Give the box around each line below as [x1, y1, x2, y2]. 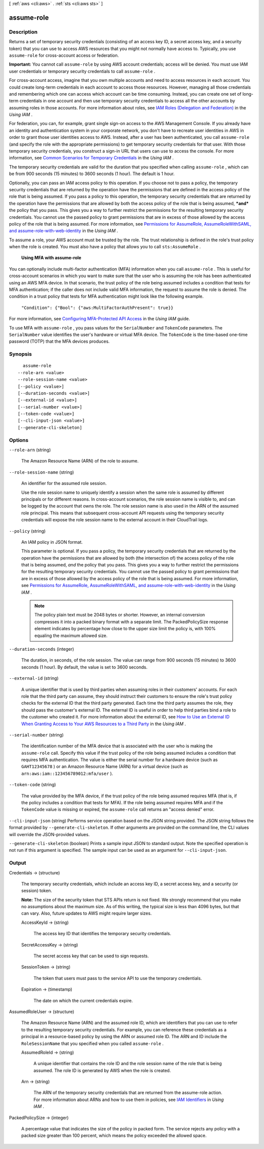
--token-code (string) [9, 782, 56, 788]
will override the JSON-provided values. [9, 831, 90, 837]
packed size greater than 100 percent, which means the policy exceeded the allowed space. [21, 1133, 207, 1139]
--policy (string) [9, 528, 46, 534]
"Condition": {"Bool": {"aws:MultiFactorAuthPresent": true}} [21, 305, 174, 310]
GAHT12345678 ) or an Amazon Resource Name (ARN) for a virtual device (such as [21, 764, 188, 769]
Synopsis [9, 351, 32, 357]
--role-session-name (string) [9, 469, 74, 475]
